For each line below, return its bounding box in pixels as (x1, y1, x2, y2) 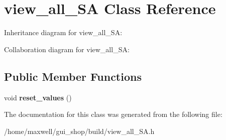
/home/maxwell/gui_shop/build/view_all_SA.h (4, 125, 155, 136)
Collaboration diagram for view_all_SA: (4, 44, 130, 54)
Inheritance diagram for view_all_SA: (4, 27, 123, 38)
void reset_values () (4, 92, 72, 102)
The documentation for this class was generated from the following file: (4, 109, 222, 119)
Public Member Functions (4, 68, 142, 84)
